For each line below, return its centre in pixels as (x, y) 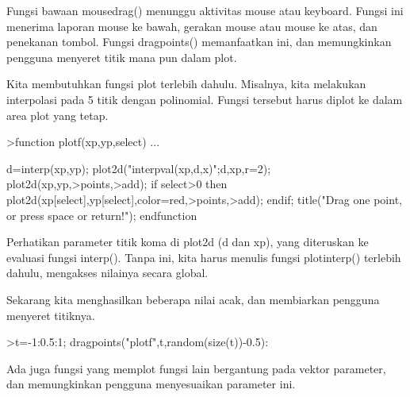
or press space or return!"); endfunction (102, 215)
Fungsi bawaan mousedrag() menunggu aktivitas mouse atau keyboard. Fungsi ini (205, 10)
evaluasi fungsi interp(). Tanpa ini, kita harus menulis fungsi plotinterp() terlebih (204, 257)
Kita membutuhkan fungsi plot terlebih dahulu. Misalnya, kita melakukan (186, 84)
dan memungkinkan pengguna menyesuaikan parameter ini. (151, 384)
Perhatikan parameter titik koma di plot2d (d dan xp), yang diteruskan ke (188, 242)
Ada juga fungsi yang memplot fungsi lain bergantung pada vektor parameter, (196, 368)
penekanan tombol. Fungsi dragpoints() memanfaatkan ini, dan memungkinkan (199, 42)
